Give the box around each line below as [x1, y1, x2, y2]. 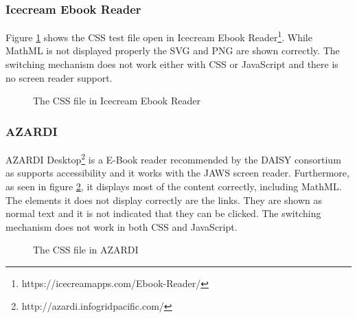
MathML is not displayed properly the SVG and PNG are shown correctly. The [5, 43, 340, 58]
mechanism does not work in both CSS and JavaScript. [5, 219, 238, 234]
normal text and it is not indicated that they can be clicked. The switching [5, 206, 321, 220]
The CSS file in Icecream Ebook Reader [33, 93, 200, 108]
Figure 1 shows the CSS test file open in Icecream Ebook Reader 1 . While [5, 28, 312, 44]
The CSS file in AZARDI [33, 242, 139, 257]
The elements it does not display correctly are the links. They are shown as [5, 192, 323, 207]
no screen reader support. [5, 70, 113, 84]
